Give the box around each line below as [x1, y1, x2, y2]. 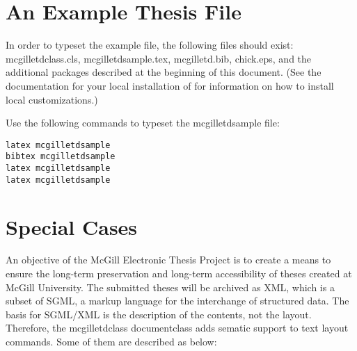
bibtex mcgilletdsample [6, 152, 116, 162]
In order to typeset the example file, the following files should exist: [6, 38, 294, 52]
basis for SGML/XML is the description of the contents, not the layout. [6, 307, 312, 321]
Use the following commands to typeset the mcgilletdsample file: [6, 115, 280, 130]
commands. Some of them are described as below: [6, 334, 217, 348]
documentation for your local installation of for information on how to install [6, 78, 334, 92]
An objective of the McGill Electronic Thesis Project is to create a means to [6, 252, 331, 267]
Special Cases [6, 212, 138, 240]
